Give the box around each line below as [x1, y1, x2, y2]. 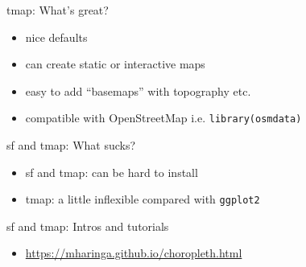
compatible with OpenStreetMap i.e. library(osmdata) [25, 109, 302, 126]
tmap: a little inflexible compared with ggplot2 [25, 191, 260, 207]
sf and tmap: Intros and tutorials [6, 217, 169, 234]
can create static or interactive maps [25, 55, 205, 72]
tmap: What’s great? [6, 2, 109, 18]
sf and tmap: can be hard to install [25, 163, 198, 180]
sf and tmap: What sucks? [6, 137, 136, 154]
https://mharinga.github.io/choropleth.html [25, 244, 242, 261]
